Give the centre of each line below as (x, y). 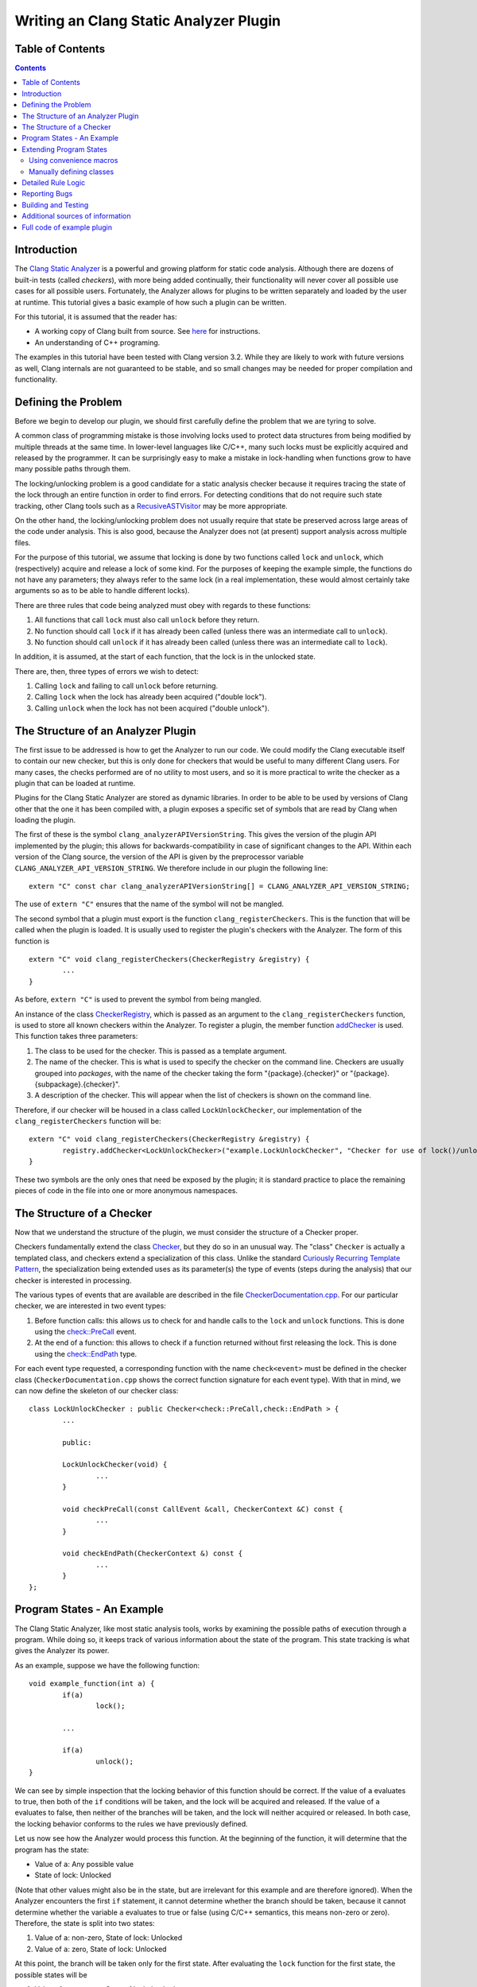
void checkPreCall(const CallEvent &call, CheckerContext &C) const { (203, 1509)
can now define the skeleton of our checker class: (97, 1391)
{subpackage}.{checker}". (78, 1084)
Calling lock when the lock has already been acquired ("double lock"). (151, 697)
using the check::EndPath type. (86, 1354)
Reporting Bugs (47, 194)
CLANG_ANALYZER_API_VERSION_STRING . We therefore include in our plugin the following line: (171, 868)
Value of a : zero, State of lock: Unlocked (101, 1949)
